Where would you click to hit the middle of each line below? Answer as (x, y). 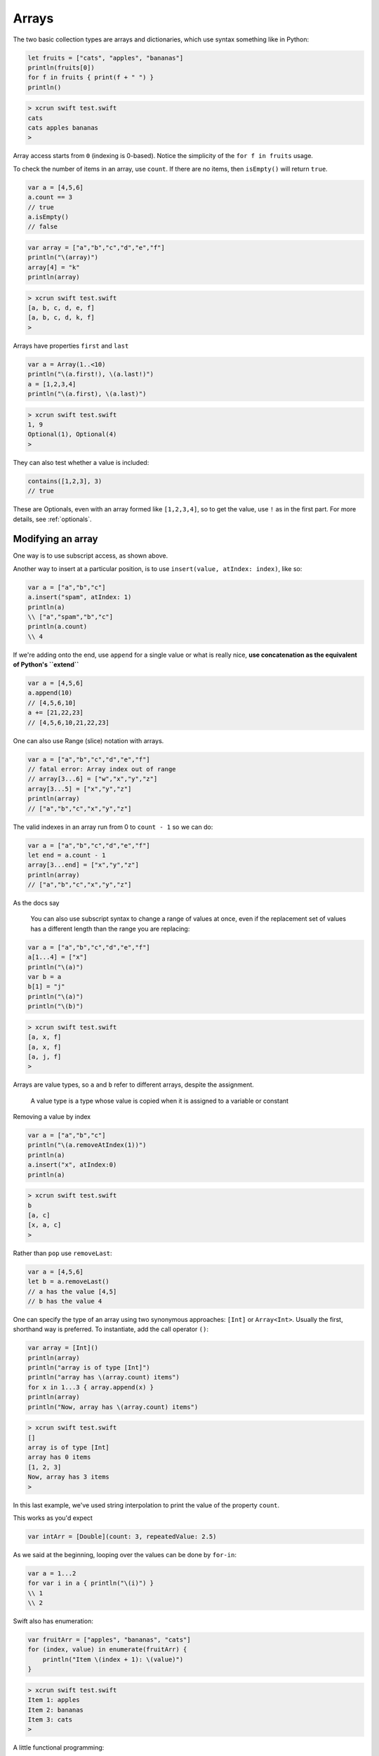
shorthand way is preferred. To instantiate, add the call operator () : (111, 1329)
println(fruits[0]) (61, 67)
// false (43, 227)
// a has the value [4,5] (72, 1291)
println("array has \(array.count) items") (104, 1377)
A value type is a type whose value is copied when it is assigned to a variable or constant (160, 1101)
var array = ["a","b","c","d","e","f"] (96, 247)
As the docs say (36, 903)
